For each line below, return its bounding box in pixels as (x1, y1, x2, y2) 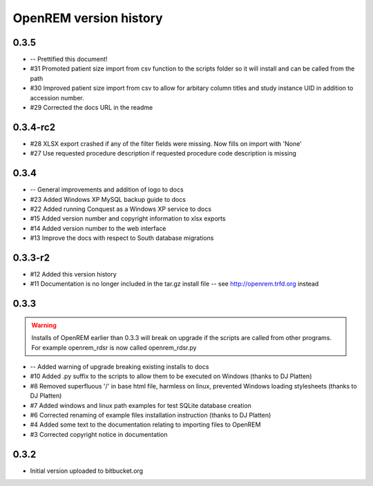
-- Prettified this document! (30, 55, 108, 64)
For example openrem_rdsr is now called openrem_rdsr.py (31, 343, 197, 352)
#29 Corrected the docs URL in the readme (30, 104, 153, 112)
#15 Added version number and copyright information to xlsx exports (30, 214, 226, 223)
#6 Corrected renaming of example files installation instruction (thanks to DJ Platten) (30, 411, 271, 419)
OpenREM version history (12, 10, 163, 26)
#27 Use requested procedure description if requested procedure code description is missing (30, 149, 297, 158)
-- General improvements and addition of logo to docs (30, 185, 184, 194)
